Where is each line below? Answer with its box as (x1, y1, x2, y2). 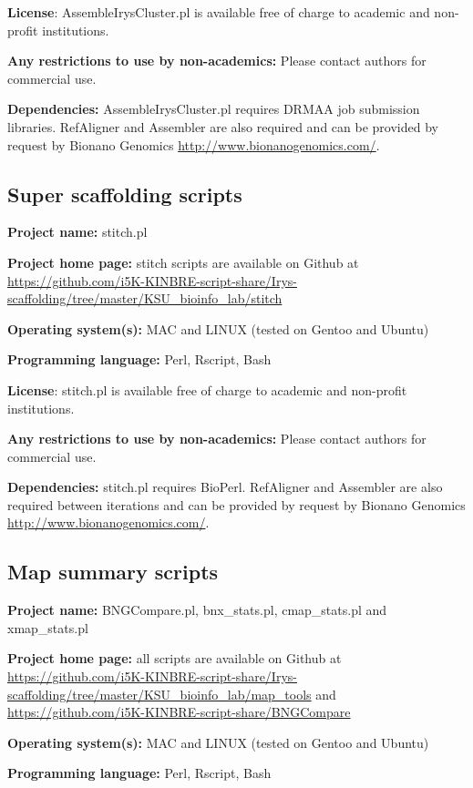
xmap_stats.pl (7, 618, 88, 637)
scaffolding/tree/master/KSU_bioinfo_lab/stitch (7, 289, 283, 308)
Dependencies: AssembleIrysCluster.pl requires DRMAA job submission (7, 99, 420, 118)
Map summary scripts (7, 558, 219, 586)
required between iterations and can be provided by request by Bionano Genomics (7, 495, 466, 514)
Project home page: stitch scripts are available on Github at (7, 252, 359, 271)
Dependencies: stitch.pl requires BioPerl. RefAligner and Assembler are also (7, 477, 443, 496)
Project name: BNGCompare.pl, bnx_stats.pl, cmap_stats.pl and (7, 600, 387, 619)
